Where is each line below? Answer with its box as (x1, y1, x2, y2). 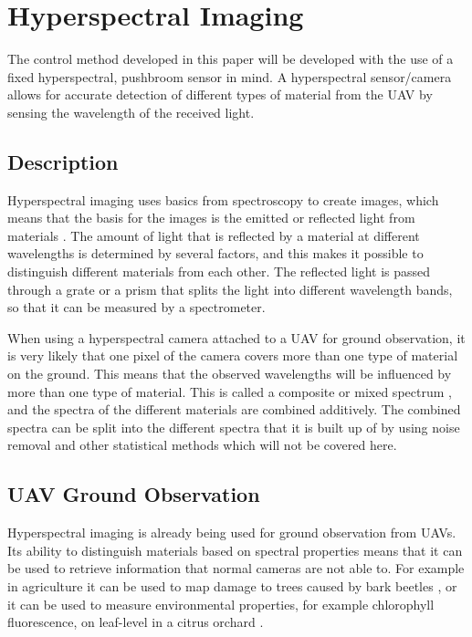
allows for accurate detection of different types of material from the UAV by (7, 85, 433, 104)
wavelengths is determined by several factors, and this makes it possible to (7, 244, 424, 263)
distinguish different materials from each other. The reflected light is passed (7, 262, 431, 281)
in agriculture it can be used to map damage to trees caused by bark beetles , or (7, 577, 457, 595)
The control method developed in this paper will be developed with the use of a (7, 49, 454, 68)
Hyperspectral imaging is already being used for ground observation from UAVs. (7, 523, 456, 542)
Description (7, 147, 119, 175)
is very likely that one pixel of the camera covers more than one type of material (7, 346, 458, 365)
